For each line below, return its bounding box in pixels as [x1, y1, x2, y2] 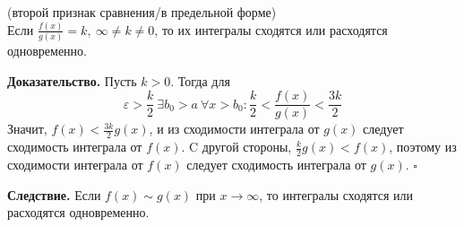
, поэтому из [389, 137, 457, 156]
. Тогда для [170, 71, 230, 90]
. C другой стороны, [181, 137, 292, 156]
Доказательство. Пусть [7, 71, 137, 90]
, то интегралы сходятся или [259, 185, 414, 204]
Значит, [7, 119, 47, 138]
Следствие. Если [7, 185, 101, 204]
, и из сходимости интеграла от [149, 119, 320, 138]
